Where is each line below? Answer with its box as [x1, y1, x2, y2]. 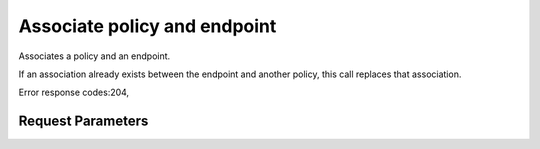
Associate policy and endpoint [18, 15, 277, 37]
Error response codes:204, [18, 86, 130, 99]
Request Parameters [18, 113, 149, 130]
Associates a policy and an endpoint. [18, 50, 171, 62]
